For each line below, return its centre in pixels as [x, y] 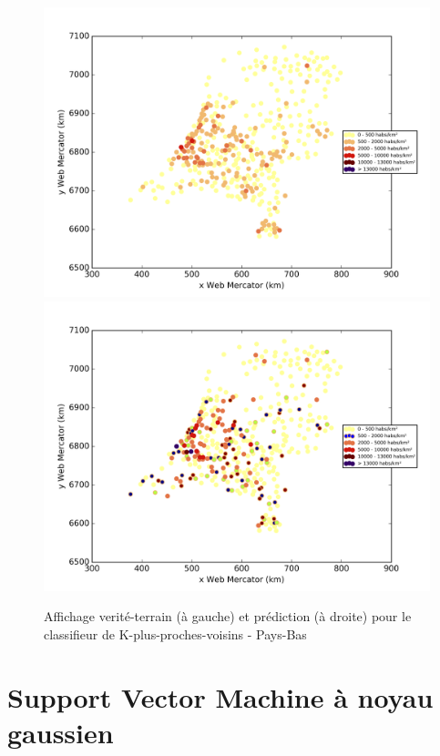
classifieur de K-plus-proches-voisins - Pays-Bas [175, 633]
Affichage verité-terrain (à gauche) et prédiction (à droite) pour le [228, 616]
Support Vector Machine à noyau [220, 696]
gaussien [61, 732]
